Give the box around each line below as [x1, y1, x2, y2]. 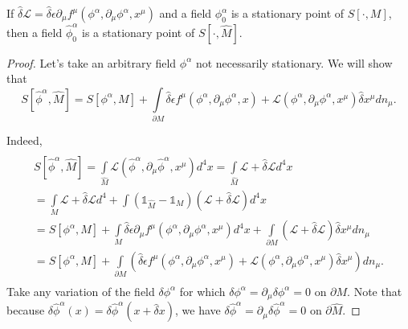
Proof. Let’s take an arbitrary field [6, 54, 177, 71]
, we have [175, 302, 221, 319]
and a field [159, 5, 212, 21]
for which [179, 282, 226, 299]
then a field [6, 23, 63, 40]
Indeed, [6, 132, 43, 149]
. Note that [347, 282, 402, 299]
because [6, 302, 45, 319]
